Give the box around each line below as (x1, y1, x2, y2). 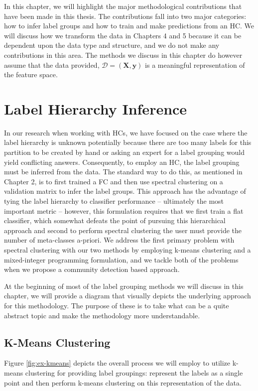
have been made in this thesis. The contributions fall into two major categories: (4, 10, 247, 21)
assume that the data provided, (4, 59, 100, 70)
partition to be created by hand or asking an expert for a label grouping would (4, 147, 245, 157)
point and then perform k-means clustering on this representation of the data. (4, 377, 242, 388)
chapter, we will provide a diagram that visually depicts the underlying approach (4, 290, 251, 301)
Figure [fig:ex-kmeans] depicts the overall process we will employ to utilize (4, 358, 231, 368)
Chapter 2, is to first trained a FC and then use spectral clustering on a (4, 176, 223, 186)
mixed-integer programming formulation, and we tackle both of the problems (4, 254, 239, 264)
